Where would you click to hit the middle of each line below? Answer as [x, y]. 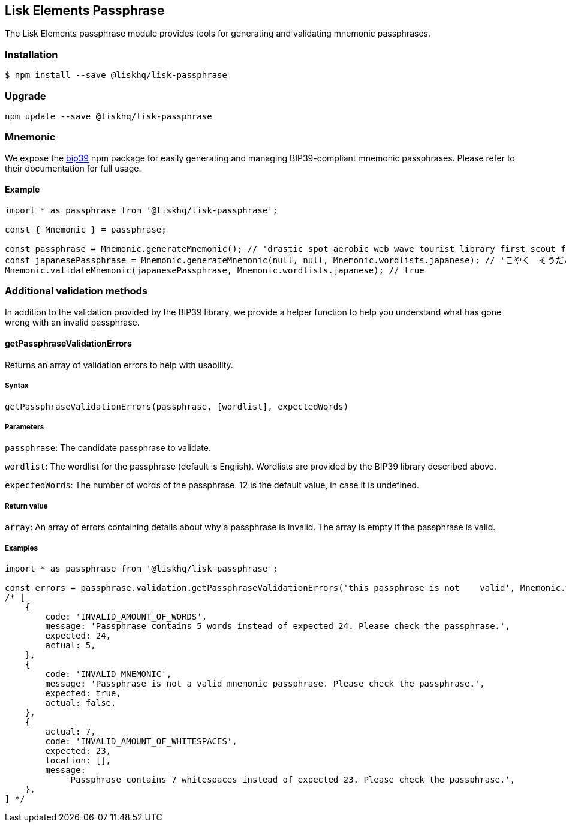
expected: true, [83, 693]
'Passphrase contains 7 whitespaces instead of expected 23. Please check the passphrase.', [290, 779]
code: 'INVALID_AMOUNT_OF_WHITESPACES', [141, 741]
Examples [21, 548]
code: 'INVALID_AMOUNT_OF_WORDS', [126, 616]
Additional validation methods [76, 291]
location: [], [78, 760]
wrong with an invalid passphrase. [72, 322]
